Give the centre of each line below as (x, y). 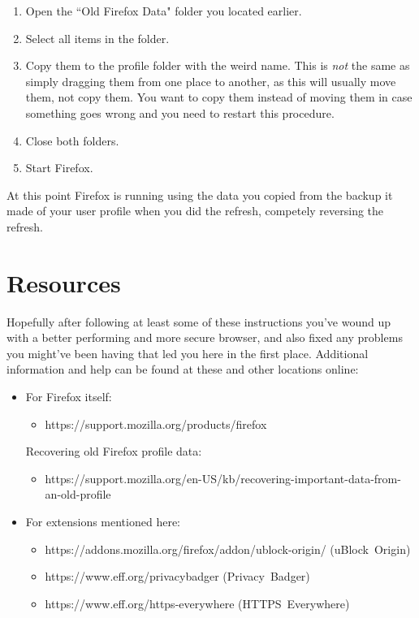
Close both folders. (72, 140)
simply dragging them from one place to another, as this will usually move (211, 81)
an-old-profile (78, 494)
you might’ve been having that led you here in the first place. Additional (188, 353)
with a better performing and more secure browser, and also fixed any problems (205, 337)
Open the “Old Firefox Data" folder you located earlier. (164, 11)
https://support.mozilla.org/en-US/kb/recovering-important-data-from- (223, 478)
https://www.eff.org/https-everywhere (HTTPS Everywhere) (197, 603)
